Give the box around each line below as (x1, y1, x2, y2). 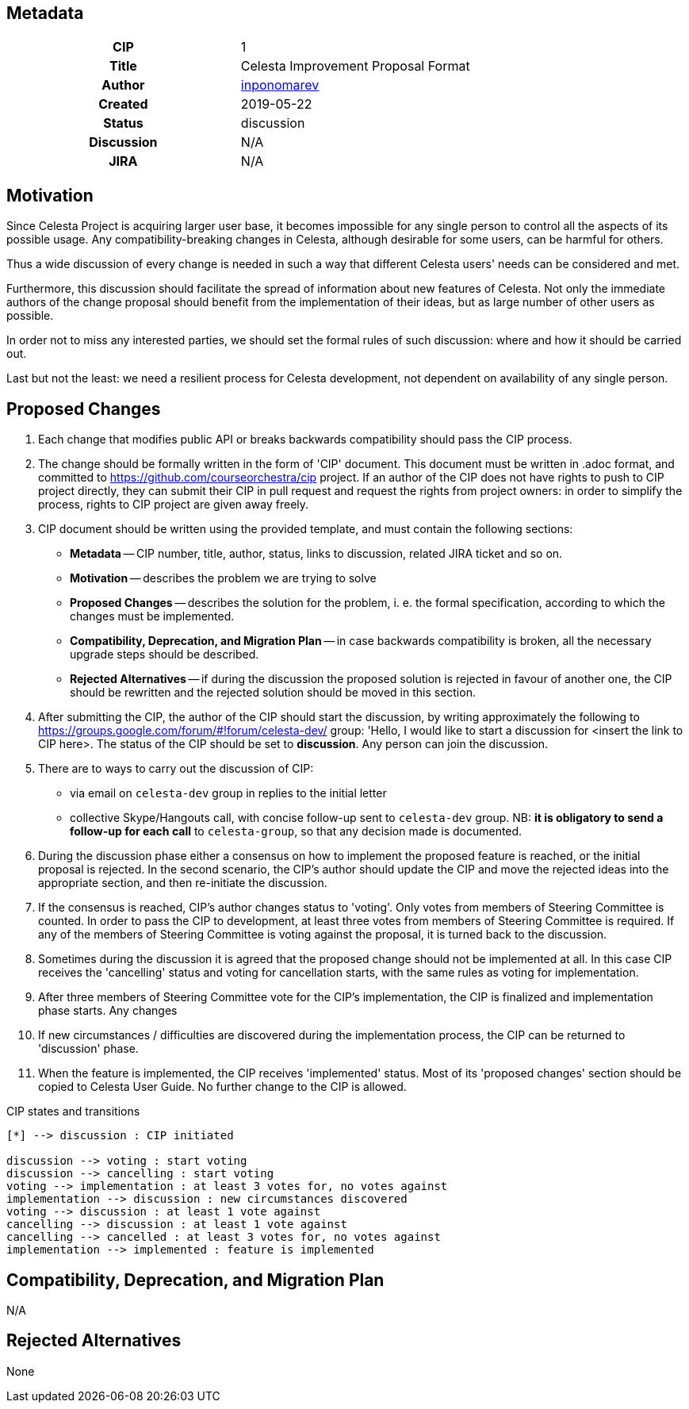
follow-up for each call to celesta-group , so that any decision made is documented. (70, 824, 522, 839)
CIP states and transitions (6, 1104, 140, 1119)
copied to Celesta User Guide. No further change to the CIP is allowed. (38, 1080, 407, 1094)
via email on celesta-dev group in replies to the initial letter (70, 786, 387, 800)
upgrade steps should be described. (70, 647, 259, 662)
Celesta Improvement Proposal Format (240, 58, 470, 75)
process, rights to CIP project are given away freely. (38, 497, 309, 512)
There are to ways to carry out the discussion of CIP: (38, 762, 314, 776)
